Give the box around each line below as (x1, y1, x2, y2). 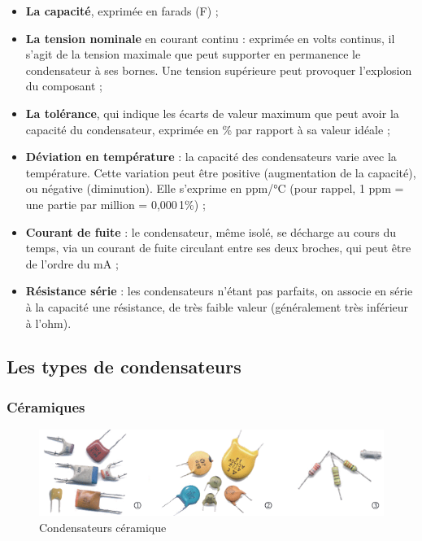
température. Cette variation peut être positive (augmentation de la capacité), (25, 164, 416, 181)
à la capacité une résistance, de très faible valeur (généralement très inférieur (25, 298, 409, 315)
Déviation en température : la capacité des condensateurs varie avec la (25, 148, 397, 165)
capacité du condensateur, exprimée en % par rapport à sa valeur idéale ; (25, 120, 390, 137)
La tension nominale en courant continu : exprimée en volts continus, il (25, 29, 395, 46)
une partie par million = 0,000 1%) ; (25, 195, 206, 212)
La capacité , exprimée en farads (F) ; (25, 2, 219, 19)
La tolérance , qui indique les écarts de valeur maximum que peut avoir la (25, 104, 399, 121)
